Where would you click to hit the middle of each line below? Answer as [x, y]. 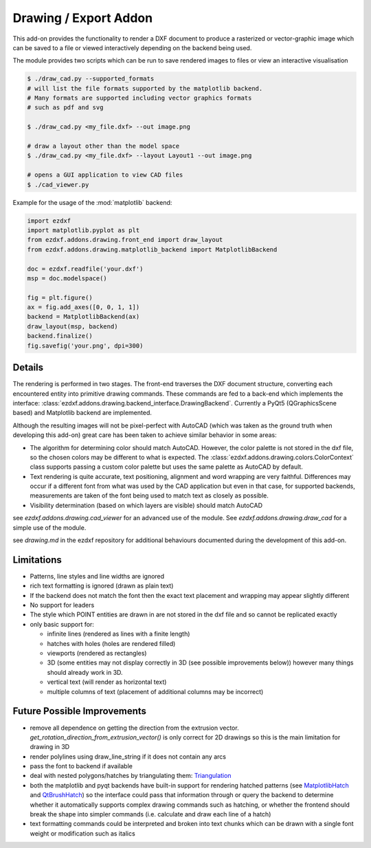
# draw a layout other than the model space [103, 146]
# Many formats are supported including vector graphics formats [139, 98]
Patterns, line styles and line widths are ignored [97, 576]
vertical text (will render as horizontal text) [107, 682]
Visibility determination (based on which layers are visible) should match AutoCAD [146, 505]
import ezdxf [49, 221]
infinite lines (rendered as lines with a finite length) [119, 634]
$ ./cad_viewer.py [58, 185]
